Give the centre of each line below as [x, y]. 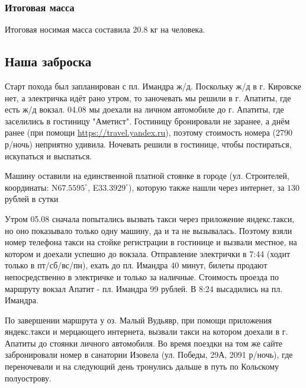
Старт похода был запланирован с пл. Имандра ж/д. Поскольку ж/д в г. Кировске [153, 86]
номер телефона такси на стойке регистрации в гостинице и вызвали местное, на [151, 242]
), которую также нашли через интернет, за [207, 187]
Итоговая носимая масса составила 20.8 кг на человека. [105, 29]
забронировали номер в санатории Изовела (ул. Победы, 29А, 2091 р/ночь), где [149, 355]
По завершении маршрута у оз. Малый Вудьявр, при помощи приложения [138, 320]
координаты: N [31, 187]
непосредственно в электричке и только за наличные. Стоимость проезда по [142, 276]
